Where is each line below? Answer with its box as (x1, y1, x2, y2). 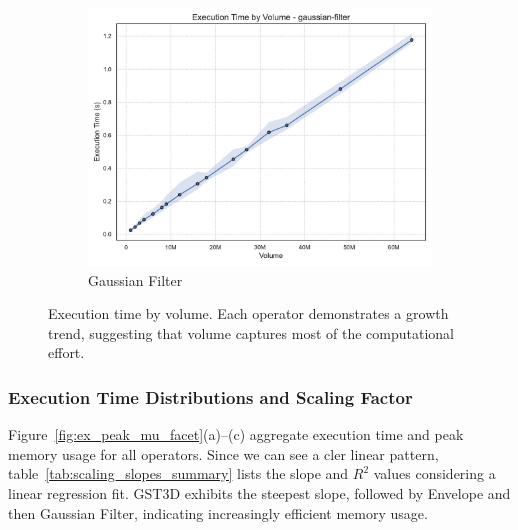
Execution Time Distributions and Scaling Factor (8, 384, 413, 409)
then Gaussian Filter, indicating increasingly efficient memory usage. (8, 502, 428, 523)
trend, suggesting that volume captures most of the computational (48, 322, 454, 343)
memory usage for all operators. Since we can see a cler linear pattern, (8, 443, 439, 464)
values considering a (373, 463, 496, 484)
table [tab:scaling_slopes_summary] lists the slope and (8, 463, 349, 484)
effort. (48, 342, 85, 363)
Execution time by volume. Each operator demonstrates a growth (48, 303, 449, 324)
